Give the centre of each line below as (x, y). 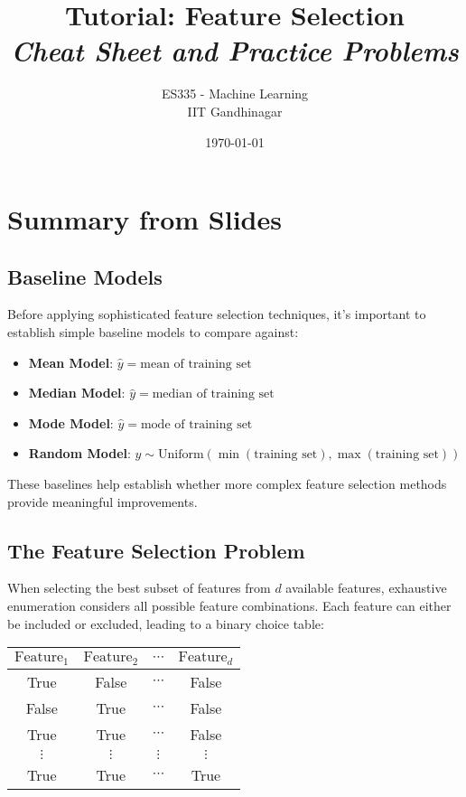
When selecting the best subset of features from (139, 588)
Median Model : (77, 393)
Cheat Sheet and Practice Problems (235, 51)
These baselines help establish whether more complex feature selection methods (227, 484)
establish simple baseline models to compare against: (153, 332)
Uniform (181, 455)
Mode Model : (71, 422)
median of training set (213, 394)
